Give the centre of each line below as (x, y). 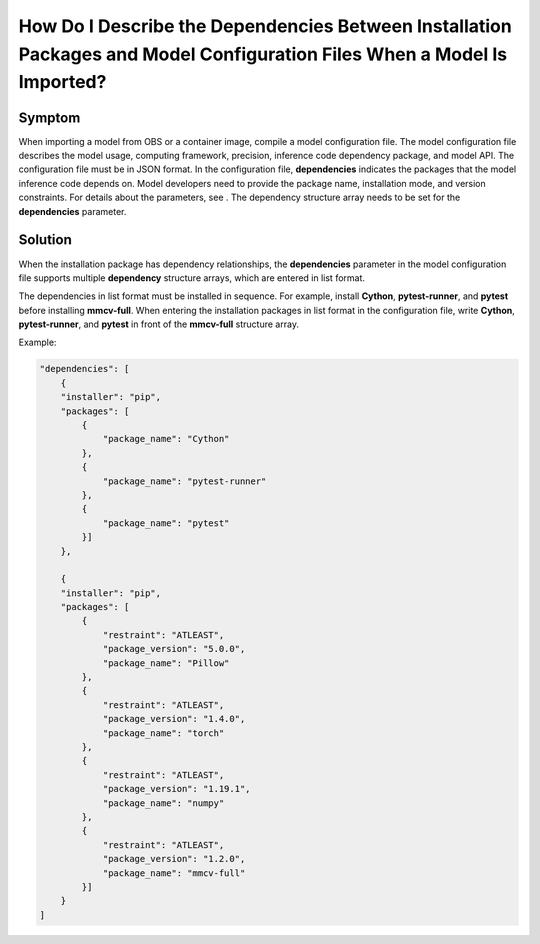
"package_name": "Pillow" (166, 663)
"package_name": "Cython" (166, 439)
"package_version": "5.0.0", (174, 649)
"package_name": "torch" (163, 733)
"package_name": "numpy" (163, 803)
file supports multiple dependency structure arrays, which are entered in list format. (191, 277)
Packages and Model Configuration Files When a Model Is (263, 54)
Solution (45, 240)
